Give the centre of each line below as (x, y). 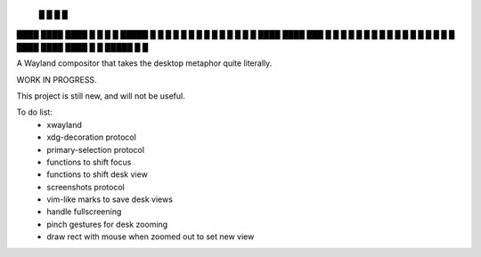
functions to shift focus (89, 162)
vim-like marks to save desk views (110, 199)
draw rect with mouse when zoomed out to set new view (151, 237)
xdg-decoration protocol (92, 137)
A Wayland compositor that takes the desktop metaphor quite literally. (144, 63)
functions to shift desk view (98, 174)
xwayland (64, 124)
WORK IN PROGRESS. (57, 79)
